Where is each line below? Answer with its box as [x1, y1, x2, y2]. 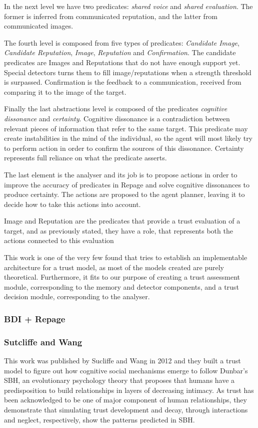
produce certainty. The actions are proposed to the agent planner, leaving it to [4, 189, 245, 199]
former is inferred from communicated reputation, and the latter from [4, 11, 218, 21]
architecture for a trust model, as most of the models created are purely [4, 262, 224, 272]
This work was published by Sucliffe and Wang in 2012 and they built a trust [4, 355, 241, 366]
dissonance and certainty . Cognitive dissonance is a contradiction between [4, 113, 230, 123]
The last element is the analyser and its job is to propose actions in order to [4, 169, 237, 179]
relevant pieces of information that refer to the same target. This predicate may [4, 123, 248, 133]
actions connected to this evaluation [4, 235, 114, 246]
